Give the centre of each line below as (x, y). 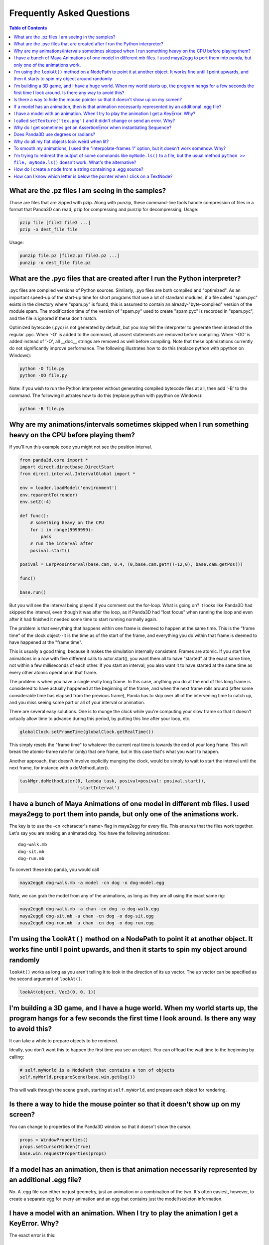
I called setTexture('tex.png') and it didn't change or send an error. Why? (94, 121)
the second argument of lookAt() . (46, 979)
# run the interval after (62, 544)
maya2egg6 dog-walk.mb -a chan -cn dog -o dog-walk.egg (89, 909)
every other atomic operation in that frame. (53, 672)
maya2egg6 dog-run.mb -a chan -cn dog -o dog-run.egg (87, 923)
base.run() (33, 592)
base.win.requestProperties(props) (63, 1154)
